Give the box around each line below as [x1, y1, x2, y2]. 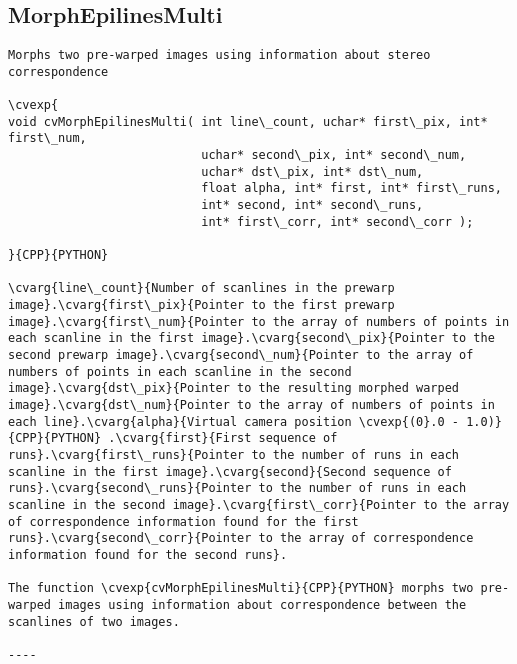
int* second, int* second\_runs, [201, 198, 424, 213]
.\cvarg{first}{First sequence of [108, 431, 338, 446]
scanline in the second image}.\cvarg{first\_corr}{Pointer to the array [8, 497, 510, 512]
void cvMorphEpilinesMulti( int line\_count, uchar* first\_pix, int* [8, 114, 488, 129]
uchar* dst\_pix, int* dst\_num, [201, 164, 424, 179]
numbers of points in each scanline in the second [8, 364, 352, 379]
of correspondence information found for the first [8, 514, 359, 529]
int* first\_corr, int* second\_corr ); [201, 214, 474, 229]
